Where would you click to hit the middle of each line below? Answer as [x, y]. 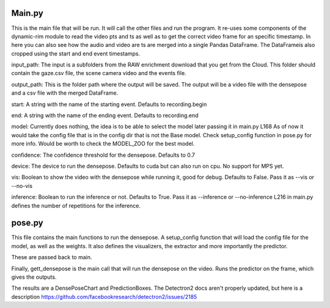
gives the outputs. [34, 277]
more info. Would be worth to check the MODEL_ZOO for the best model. [103, 144]
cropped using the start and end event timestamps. [76, 53]
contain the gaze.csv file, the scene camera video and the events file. [99, 73]
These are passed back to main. [52, 257]
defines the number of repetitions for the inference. [76, 206]
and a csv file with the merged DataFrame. [65, 93]
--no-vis [22, 185]
